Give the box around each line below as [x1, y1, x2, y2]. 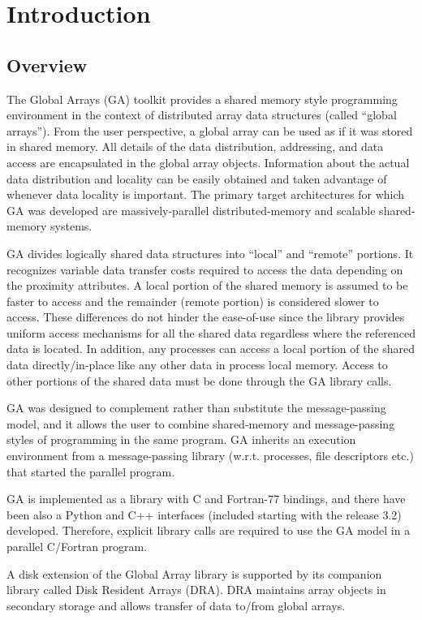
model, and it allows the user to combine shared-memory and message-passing [6, 415, 395, 432]
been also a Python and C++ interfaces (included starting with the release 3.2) [6, 506, 402, 523]
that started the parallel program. [6, 463, 175, 480]
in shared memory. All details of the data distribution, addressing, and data [6, 138, 384, 155]
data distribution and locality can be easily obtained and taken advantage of [6, 170, 387, 187]
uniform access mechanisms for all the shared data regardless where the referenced [6, 324, 416, 341]
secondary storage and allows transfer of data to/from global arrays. [6, 596, 346, 614]
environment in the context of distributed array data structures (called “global [6, 106, 397, 123]
